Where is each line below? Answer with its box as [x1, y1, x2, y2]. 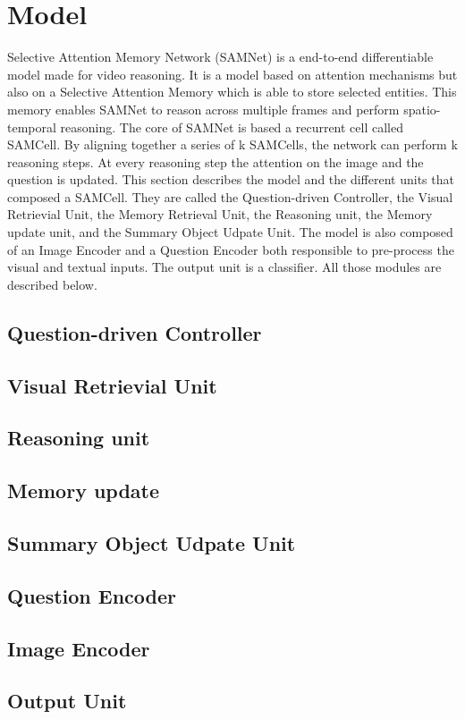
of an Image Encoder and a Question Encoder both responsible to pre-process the [7, 240, 454, 258]
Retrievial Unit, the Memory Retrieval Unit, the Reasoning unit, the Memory [7, 205, 433, 224]
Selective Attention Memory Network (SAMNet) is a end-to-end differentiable [7, 47, 434, 66]
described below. [7, 275, 97, 293]
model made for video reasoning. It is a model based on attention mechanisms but [7, 64, 458, 83]
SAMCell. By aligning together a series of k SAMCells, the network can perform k [7, 135, 458, 154]
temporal [7, 117, 56, 136]
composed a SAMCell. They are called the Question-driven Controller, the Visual [7, 187, 453, 206]
